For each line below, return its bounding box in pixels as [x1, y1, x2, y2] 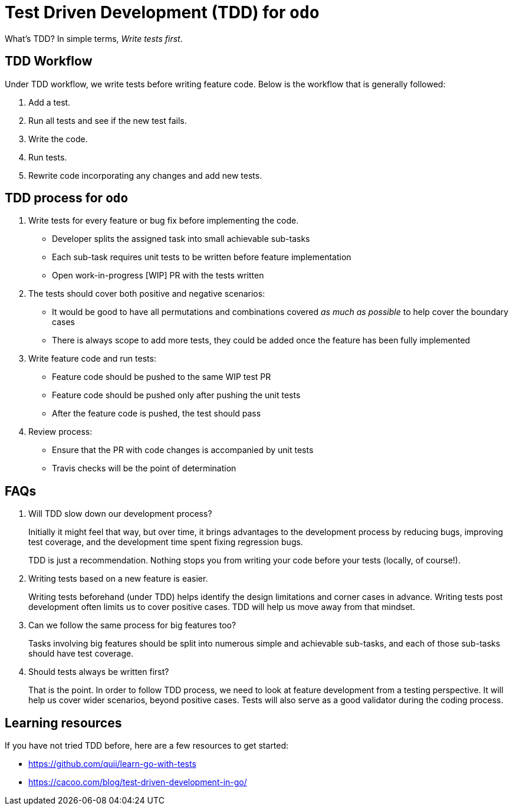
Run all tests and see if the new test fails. [28, 115, 187, 126]
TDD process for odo [5, 191, 129, 206]
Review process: [28, 427, 93, 437]
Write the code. [28, 133, 88, 144]
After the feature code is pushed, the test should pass [52, 408, 261, 419]
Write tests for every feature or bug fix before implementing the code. [28, 215, 299, 226]
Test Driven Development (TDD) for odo [5, 2, 320, 22]
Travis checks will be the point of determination [52, 463, 236, 474]
